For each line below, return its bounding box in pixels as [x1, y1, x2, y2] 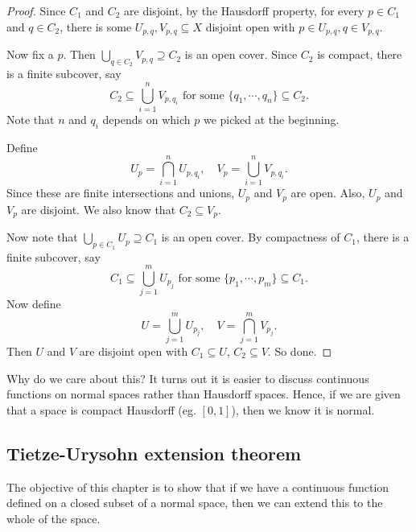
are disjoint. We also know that [21, 200, 176, 217]
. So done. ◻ [267, 343, 332, 360]
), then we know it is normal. [231, 401, 375, 418]
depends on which [102, 110, 191, 127]
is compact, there [317, 46, 402, 63]
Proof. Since [6, 2, 66, 19]
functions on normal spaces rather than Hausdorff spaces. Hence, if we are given [6, 386, 401, 402]
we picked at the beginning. [203, 110, 340, 127]
